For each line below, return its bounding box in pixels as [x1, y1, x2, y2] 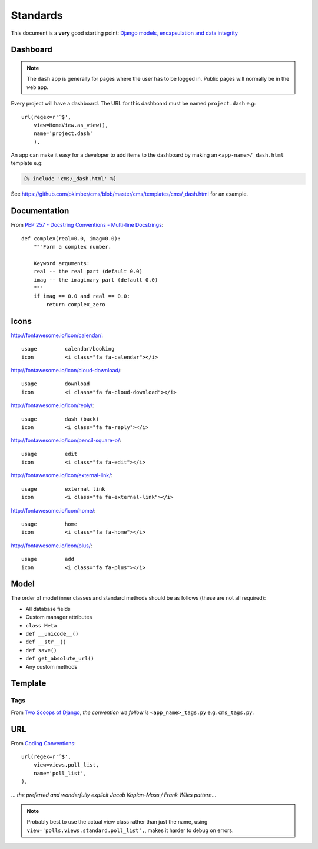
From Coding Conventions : [11, 739, 76, 746]
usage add [21, 556, 75, 563]
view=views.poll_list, [33, 762, 100, 768]
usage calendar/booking [21, 345, 115, 352]
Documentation [11, 206, 69, 216]
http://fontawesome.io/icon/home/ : [11, 507, 96, 514]
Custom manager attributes [25, 613, 92, 621]
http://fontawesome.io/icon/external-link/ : [11, 472, 113, 479]
